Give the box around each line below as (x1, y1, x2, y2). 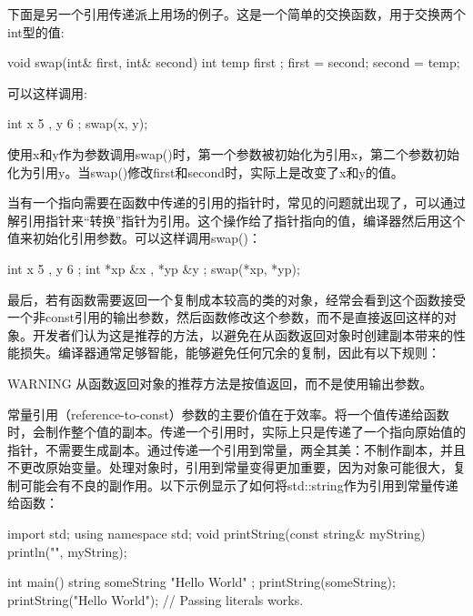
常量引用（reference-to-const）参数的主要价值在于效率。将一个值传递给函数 (7, 404, 449, 423)
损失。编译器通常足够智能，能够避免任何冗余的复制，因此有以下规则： (19, 343, 440, 362)
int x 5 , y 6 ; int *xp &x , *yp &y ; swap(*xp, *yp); (7, 258, 300, 278)
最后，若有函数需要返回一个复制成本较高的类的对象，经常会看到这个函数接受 (7, 289, 466, 308)
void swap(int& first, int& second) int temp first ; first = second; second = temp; (7, 53, 460, 72)
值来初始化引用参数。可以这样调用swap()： (7, 228, 261, 247)
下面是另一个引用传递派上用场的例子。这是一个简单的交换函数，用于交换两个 (7, 5, 466, 23)
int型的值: (7, 22, 65, 41)
